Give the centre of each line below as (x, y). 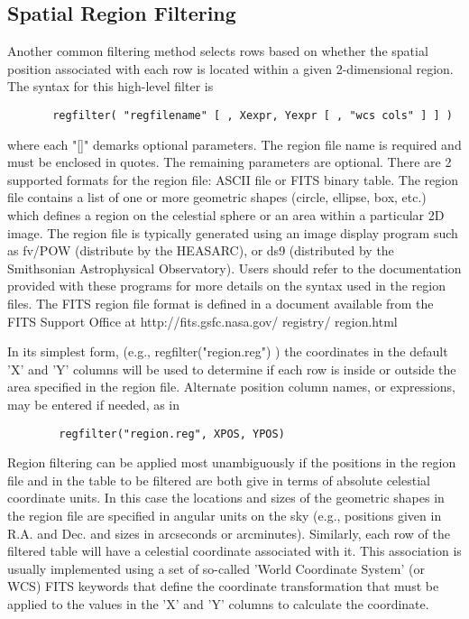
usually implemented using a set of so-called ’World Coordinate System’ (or (216, 568)
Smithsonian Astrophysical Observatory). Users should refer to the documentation (234, 268)
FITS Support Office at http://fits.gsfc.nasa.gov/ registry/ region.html (202, 321)
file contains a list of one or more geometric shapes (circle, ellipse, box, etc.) (217, 197)
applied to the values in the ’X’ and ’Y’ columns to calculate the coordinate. (218, 603)
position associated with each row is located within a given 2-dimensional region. (230, 68)
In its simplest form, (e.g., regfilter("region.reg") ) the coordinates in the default (228, 351)
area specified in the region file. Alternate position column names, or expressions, (231, 387)
